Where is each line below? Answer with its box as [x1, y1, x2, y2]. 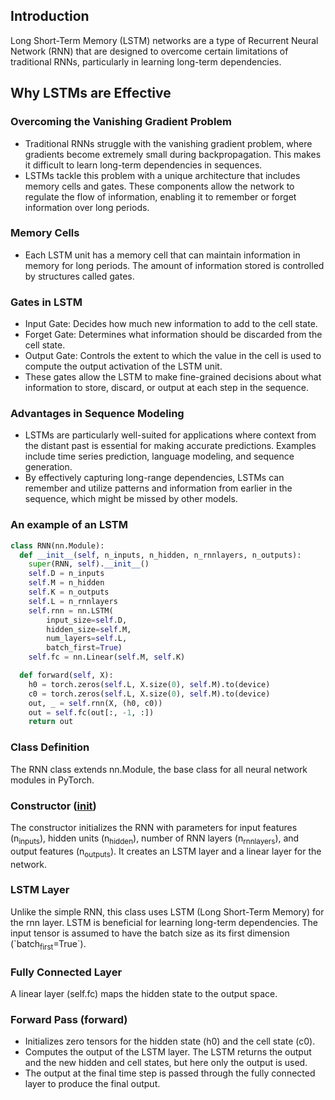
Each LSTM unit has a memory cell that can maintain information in [24, 249, 301, 261]
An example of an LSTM [10, 518, 128, 532]
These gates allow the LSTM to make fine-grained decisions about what [24, 371, 322, 383]
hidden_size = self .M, [46, 624, 132, 634]
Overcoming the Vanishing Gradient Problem [10, 115, 232, 129]
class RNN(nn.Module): [10, 540, 105, 551]
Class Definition [10, 740, 90, 754]
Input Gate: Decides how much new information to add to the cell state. [24, 318, 318, 330]
